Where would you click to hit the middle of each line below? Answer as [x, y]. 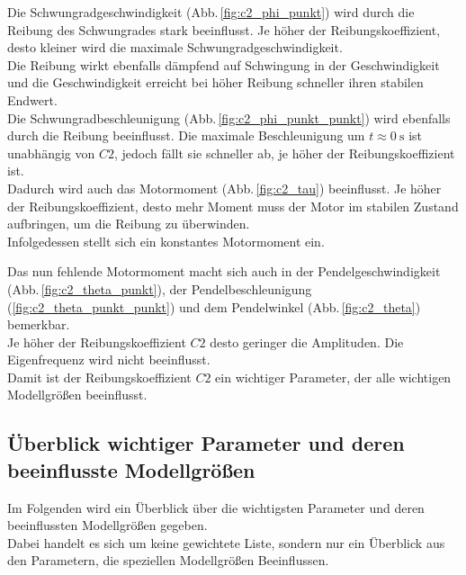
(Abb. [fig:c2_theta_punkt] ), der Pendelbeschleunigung [160, 288]
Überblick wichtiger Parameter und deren [206, 443]
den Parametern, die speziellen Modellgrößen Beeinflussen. [168, 560]
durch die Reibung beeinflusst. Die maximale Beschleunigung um [186, 135]
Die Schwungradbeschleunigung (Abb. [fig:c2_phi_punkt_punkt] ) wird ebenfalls [229, 117]
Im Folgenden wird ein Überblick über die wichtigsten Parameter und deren [216, 507]
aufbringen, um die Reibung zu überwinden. [129, 224]
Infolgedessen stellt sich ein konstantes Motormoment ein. [166, 241]
